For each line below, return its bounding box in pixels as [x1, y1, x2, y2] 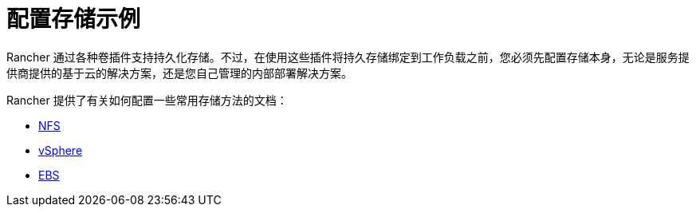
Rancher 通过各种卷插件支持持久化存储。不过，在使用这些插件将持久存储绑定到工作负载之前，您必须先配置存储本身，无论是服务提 [6, 49, 690, 64]
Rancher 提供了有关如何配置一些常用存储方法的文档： [6, 93, 288, 107]
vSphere [38, 143, 83, 157]
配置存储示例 [6, 6, 141, 33]
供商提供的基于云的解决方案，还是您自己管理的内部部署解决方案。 [6, 65, 352, 80]
